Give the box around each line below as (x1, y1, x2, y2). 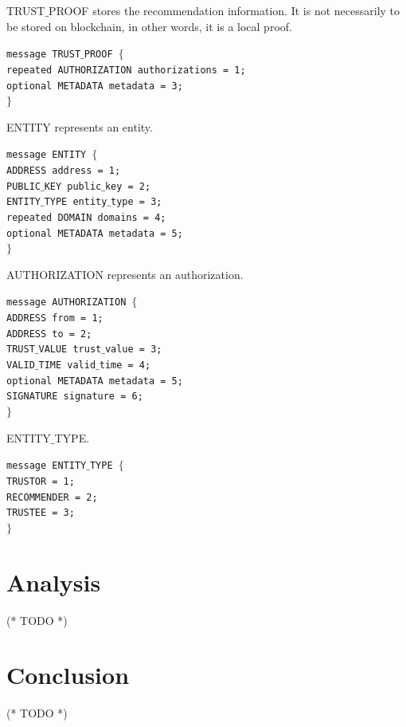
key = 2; (104, 180, 151, 192)
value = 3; (104, 344, 162, 356)
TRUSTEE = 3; (6, 507, 75, 519)
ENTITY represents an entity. (6, 118, 153, 135)
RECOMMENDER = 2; (6, 491, 98, 503)
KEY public (44, 180, 102, 192)
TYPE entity (44, 196, 107, 208)
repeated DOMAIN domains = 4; (6, 211, 166, 223)
